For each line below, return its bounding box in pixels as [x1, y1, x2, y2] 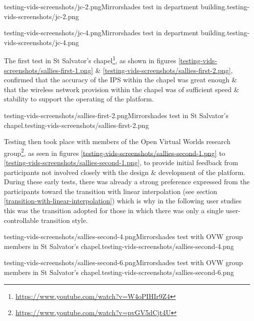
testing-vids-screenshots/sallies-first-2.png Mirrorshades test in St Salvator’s [4, 110, 229, 120]
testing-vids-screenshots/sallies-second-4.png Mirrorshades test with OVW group [4, 231, 243, 242]
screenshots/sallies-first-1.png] [4, 65, 93, 75]
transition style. [41, 215, 88, 225]
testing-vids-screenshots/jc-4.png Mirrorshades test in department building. [4, 27, 227, 38]
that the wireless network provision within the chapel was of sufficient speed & [4, 84, 239, 94]
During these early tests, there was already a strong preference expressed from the [4, 176, 250, 187]
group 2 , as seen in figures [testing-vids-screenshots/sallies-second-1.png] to [4, 146, 225, 158]
